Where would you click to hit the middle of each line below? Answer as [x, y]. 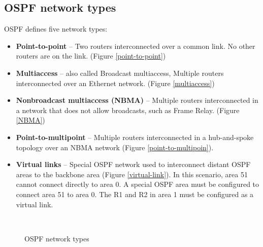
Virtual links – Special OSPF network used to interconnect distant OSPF [133, 164]
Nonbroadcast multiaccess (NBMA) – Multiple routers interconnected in [137, 100]
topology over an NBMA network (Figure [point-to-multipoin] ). [115, 147]
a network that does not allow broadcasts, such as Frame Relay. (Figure [128, 110]
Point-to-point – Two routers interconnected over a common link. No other [136, 46]
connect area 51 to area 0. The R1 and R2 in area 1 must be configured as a [135, 194]
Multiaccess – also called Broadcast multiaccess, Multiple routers [120, 73]
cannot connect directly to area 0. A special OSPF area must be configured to [138, 184]
